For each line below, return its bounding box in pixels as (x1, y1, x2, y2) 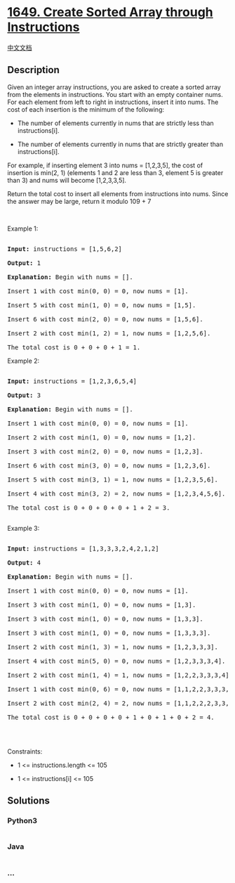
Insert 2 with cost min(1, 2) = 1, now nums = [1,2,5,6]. (7, 329, 211, 337)
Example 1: (7, 224, 39, 233)
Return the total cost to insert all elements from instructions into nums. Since (7, 189, 229, 198)
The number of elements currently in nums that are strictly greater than (17, 140, 223, 148)
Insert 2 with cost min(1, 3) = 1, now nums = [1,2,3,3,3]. (7, 643, 219, 651)
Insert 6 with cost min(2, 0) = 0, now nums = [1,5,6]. (7, 315, 203, 323)
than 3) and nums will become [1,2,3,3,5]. (7, 176, 127, 184)
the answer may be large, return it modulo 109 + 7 (7, 197, 152, 205)
